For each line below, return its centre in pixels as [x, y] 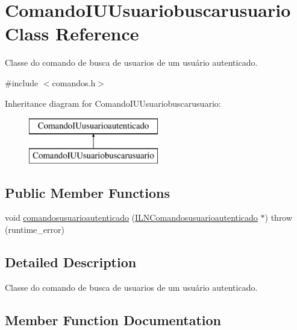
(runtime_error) [35, 230]
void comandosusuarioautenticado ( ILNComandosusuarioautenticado [131, 217]
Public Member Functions [87, 192]
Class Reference [72, 33]
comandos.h [74, 82]
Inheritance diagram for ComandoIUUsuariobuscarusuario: [113, 103]
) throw [279, 217]
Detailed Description [71, 262]
